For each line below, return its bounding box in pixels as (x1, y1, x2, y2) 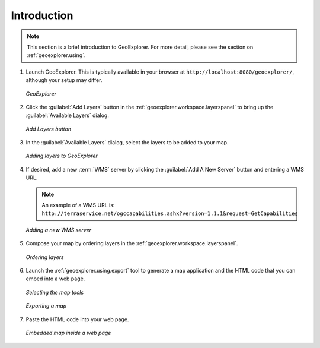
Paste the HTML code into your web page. (25, 315, 129, 323)
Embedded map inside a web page (25, 329, 111, 336)
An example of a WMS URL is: (41, 202, 115, 209)
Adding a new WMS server (25, 226, 92, 233)
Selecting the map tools (25, 289, 84, 296)
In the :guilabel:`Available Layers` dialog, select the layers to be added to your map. (25, 139, 229, 146)
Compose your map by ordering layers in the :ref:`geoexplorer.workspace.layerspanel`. (25, 240, 238, 247)
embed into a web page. (25, 275, 85, 282)
